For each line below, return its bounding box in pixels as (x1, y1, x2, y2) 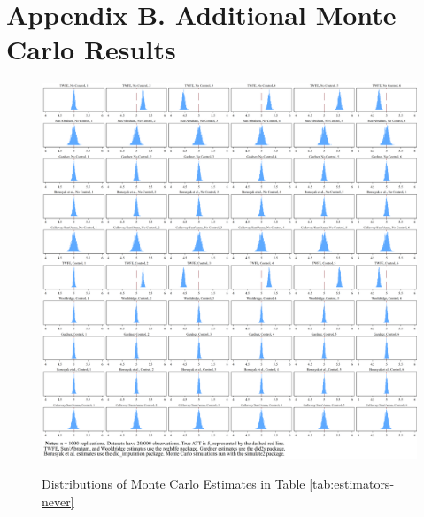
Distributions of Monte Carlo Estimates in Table (42, 474, 305, 492)
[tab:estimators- (309, 474, 395, 492)
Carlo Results (6, 31, 176, 67)
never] (42, 491, 74, 510)
